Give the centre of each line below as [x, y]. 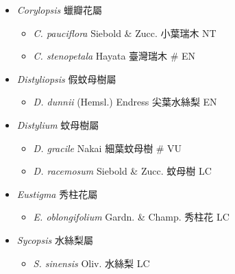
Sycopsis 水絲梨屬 [55, 239]
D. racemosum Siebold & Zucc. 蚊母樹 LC [122, 171]
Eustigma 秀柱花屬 [57, 194]
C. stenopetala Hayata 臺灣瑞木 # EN [114, 56]
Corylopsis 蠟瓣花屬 [60, 10]
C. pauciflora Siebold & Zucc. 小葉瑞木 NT [125, 33]
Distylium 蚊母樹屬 [58, 124]
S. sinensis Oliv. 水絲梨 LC [91, 263]
